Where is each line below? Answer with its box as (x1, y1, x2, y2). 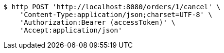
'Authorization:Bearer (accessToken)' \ (19, 18, 176, 26)
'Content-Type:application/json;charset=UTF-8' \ (19, 11, 212, 18)
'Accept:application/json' (19, 26, 122, 34)
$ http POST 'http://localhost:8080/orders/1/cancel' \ (3, 3, 221, 11)
